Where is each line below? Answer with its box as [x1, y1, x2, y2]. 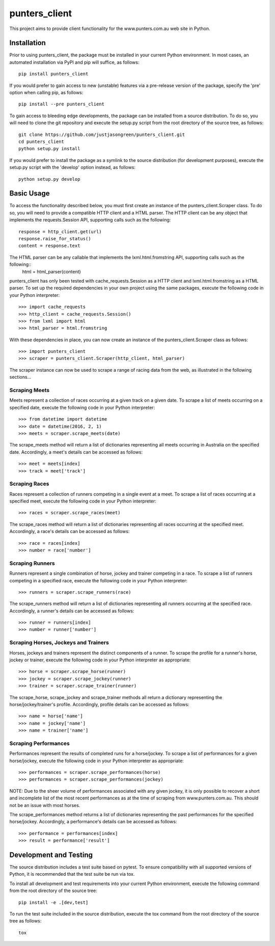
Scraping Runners [9, 560, 56, 567]
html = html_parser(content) [22, 268, 81, 274]
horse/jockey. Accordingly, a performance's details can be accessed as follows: [9, 819, 177, 825]
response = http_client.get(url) [18, 229, 102, 234]
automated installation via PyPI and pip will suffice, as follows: [9, 59, 140, 65]
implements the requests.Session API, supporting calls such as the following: [9, 217, 171, 223]
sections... [9, 374, 32, 380]
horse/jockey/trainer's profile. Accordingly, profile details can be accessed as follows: [9, 701, 189, 707]
